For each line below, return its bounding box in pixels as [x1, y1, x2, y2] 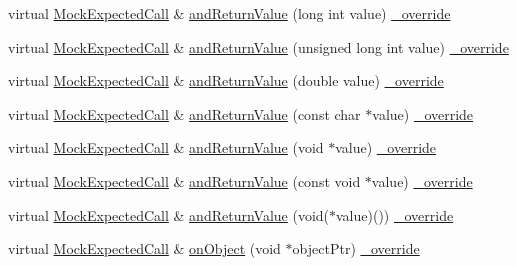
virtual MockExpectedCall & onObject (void [8, 238, 281, 259]
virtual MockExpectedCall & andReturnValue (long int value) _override [8, 3, 451, 23]
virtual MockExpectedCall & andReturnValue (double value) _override [8, 70, 444, 91]
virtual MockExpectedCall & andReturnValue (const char [8, 103, 361, 124]
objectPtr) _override [292, 238, 420, 259]
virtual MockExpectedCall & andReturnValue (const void [8, 170, 361, 191]
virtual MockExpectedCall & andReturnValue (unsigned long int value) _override [8, 36, 509, 57]
